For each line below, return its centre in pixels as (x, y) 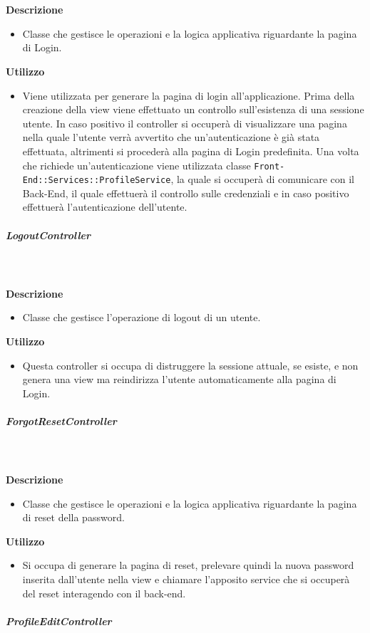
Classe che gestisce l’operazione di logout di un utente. (142, 317)
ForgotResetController (61, 420)
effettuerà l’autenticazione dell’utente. (105, 207)
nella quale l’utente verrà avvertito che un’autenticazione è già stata (171, 137)
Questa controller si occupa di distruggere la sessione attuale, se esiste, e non (190, 365)
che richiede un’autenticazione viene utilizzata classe (137, 165)
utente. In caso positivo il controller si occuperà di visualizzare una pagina (185, 123)
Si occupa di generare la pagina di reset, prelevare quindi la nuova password (188, 565)
